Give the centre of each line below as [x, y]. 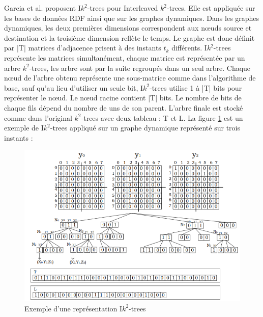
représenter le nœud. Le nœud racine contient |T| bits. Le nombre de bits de [123, 98]
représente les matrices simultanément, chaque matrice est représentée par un [125, 57]
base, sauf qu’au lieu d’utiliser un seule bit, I [74, 87]
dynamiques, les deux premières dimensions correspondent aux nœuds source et [128, 28]
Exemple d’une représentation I [74, 308]
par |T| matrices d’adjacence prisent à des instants [83, 48]
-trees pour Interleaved [123, 8]
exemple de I [24, 128]
